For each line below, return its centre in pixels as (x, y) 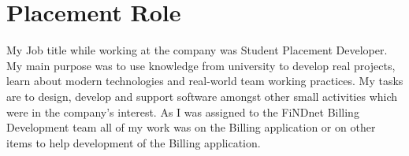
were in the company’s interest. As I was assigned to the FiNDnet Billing (183, 111)
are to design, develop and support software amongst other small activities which (202, 96)
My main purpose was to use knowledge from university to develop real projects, (201, 65)
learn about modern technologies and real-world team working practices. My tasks (205, 81)
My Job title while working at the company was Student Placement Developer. (197, 50)
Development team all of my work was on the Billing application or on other (191, 127)
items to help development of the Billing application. (134, 142)
